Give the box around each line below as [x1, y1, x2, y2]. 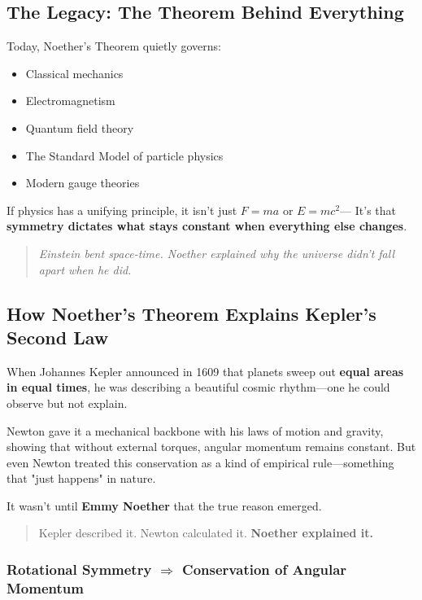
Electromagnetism [25, 92, 115, 109]
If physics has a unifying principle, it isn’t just [7, 201, 237, 218]
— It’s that [340, 201, 397, 218]
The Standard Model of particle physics [25, 147, 224, 164]
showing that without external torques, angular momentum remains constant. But [7, 438, 416, 455]
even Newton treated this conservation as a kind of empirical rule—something [7, 453, 394, 471]
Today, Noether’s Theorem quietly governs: [7, 37, 221, 55]
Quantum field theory [25, 119, 134, 136]
